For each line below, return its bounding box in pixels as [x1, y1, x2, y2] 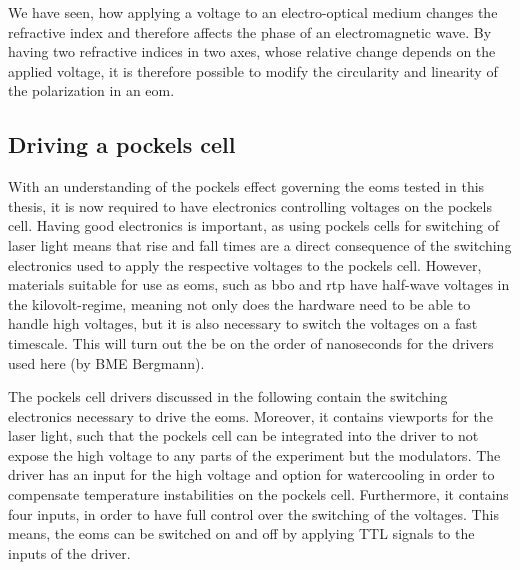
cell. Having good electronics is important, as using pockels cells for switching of [8, 215, 500, 236]
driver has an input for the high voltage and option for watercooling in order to [8, 464, 495, 485]
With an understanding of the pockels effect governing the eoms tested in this [8, 176, 485, 197]
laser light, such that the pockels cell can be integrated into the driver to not [8, 425, 479, 446]
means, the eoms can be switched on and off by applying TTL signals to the [8, 523, 475, 544]
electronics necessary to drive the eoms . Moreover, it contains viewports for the [8, 405, 493, 426]
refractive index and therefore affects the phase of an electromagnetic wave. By [8, 21, 492, 42]
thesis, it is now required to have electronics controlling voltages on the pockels [8, 195, 492, 216]
